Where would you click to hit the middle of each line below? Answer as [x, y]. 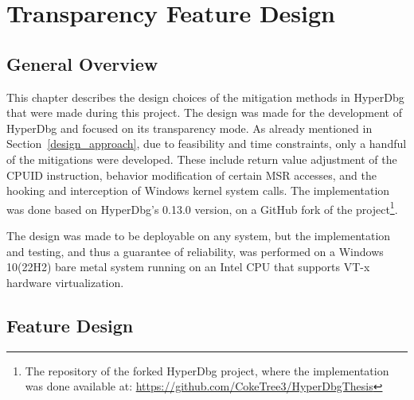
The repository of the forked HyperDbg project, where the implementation [207, 370]
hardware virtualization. [65, 282]
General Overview [82, 63]
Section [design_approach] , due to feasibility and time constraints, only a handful [207, 144]
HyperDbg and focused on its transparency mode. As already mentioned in [189, 128]
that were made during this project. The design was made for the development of [204, 113]
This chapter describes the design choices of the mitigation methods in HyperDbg [205, 97]
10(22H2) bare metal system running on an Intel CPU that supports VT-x [188, 267]
